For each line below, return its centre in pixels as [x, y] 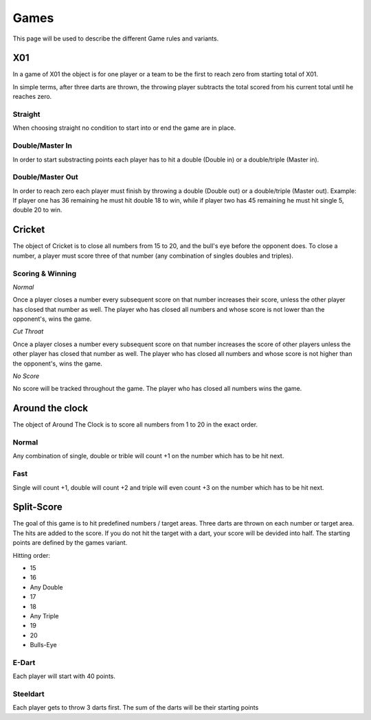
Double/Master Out [45, 177]
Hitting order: [32, 555]
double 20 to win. [37, 210]
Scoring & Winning [45, 273]
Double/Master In [42, 146]
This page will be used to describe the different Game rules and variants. [116, 38]
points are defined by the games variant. [70, 543]
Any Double [46, 587]
